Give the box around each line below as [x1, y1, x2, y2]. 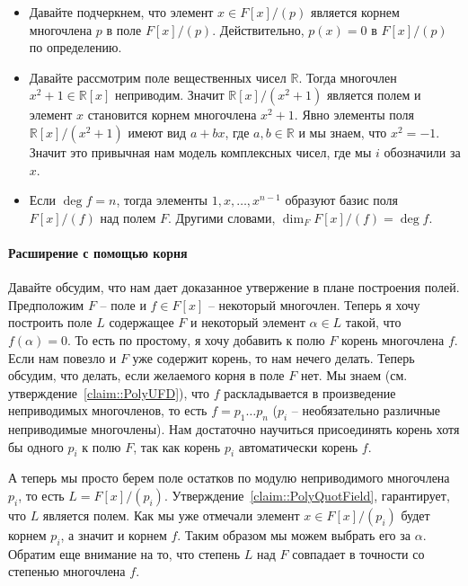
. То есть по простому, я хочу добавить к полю [66, 330, 325, 349]
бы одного [8, 437, 64, 456]
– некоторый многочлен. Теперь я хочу [208, 295, 420, 314]
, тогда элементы [116, 191, 208, 209]
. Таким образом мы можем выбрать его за [177, 526, 411, 545]
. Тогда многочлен [298, 67, 397, 86]
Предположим [8, 295, 84, 314]
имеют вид [128, 122, 187, 141]
